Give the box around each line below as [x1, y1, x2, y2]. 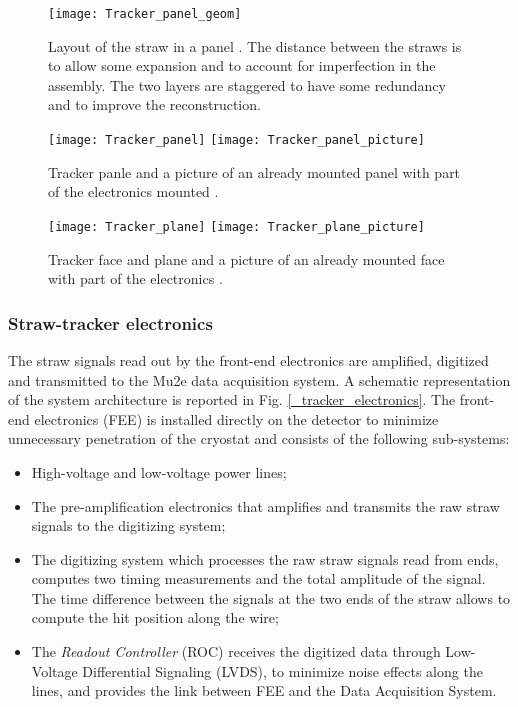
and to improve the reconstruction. [48, 94, 261, 115]
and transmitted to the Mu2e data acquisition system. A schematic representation [8, 369, 511, 390]
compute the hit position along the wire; [31, 607, 279, 628]
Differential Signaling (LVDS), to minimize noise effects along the [82, 660, 483, 681]
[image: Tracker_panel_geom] [48, 7, 242, 21]
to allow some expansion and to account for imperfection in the [48, 55, 436, 76]
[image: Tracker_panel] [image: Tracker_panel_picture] [48, 133, 425, 148]
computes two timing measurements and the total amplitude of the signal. [31, 568, 486, 589]
